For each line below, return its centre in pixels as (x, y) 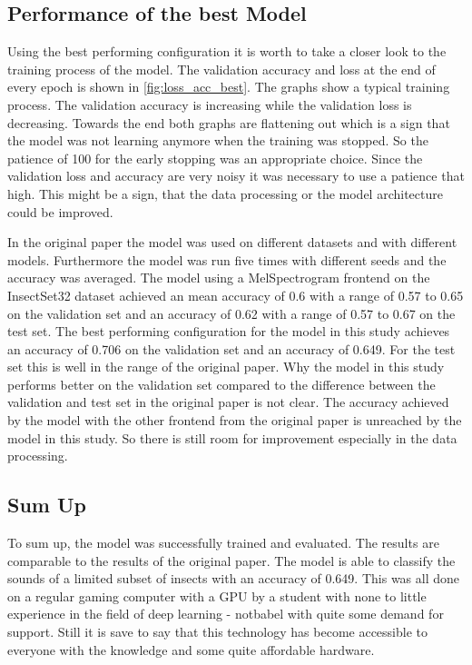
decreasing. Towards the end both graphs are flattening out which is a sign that (229, 122)
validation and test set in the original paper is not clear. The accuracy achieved (228, 402)
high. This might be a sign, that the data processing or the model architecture (225, 193)
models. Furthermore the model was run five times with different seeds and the (227, 259)
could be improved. (60, 211)
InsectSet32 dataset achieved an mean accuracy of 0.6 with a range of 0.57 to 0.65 (236, 295)
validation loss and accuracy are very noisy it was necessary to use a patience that (236, 176)
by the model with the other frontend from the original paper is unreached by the (235, 420)
